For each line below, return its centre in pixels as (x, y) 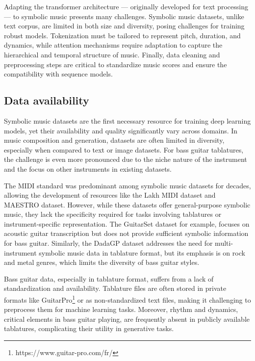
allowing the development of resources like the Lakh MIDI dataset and (110, 195)
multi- (224, 243)
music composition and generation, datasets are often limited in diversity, (114, 140)
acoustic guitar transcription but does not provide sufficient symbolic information (126, 233)
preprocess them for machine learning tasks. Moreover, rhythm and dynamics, (121, 309)
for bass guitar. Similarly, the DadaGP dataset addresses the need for (108, 243)
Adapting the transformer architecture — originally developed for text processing (126, 6)
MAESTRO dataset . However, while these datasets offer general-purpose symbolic (127, 204)
